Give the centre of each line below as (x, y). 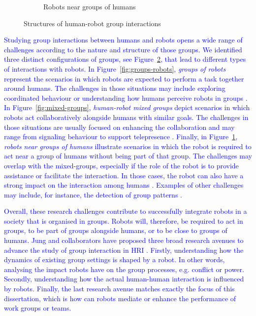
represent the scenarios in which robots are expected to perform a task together (124, 78)
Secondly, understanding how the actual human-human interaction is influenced (124, 279)
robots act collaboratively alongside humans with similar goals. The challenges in (126, 117)
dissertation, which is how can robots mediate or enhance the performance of (120, 298)
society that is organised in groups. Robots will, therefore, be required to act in (124, 220)
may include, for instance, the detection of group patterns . (93, 194)
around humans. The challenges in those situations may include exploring (115, 88)
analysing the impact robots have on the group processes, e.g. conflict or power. (124, 269)
